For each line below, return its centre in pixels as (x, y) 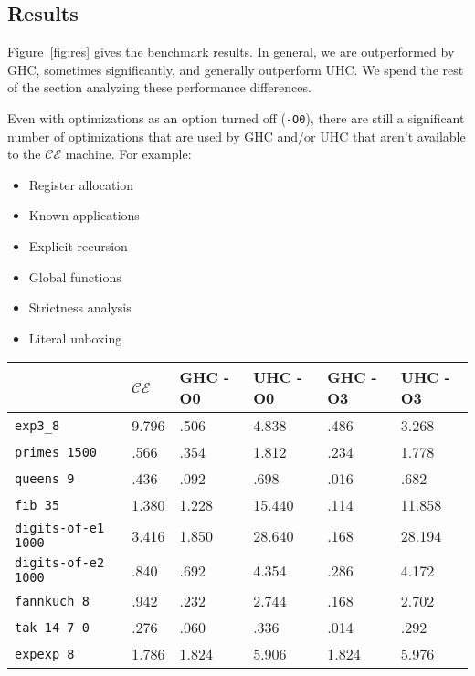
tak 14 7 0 (52, 627)
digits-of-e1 (60, 528)
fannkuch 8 (52, 601)
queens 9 (45, 478)
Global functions (75, 276)
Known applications (84, 215)
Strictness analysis (80, 307)
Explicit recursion (78, 246)
